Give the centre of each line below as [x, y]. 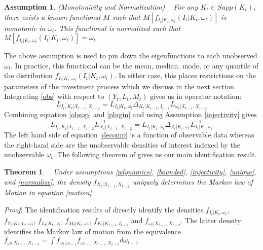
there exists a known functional [52, 16]
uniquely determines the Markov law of [193, 181]
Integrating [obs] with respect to [54, 96]
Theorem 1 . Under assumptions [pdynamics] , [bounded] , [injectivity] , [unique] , [130, 172]
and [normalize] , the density [47, 181]
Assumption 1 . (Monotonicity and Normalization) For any [101, 7]
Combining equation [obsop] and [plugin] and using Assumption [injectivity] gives [130, 114]
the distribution [28, 75]
